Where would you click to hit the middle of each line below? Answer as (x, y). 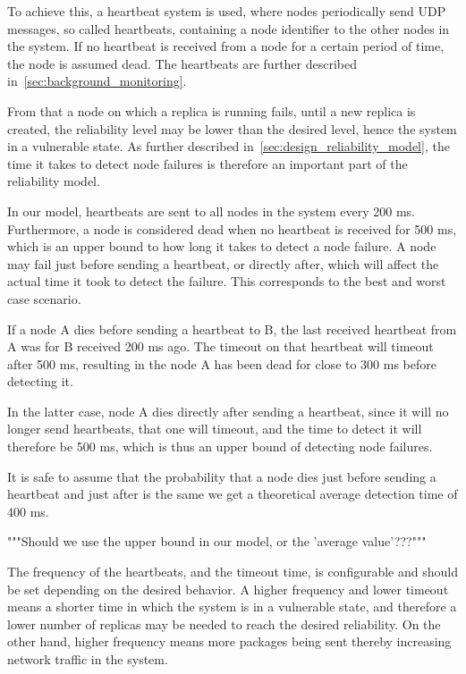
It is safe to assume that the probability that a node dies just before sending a (222, 476)
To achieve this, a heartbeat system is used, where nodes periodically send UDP (227, 11)
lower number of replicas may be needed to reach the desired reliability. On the (224, 623)
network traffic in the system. (88, 659)
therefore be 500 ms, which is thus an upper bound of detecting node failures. (220, 447)
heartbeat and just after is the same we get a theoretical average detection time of (233, 494)
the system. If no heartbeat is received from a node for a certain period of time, (226, 46)
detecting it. (40, 381)
